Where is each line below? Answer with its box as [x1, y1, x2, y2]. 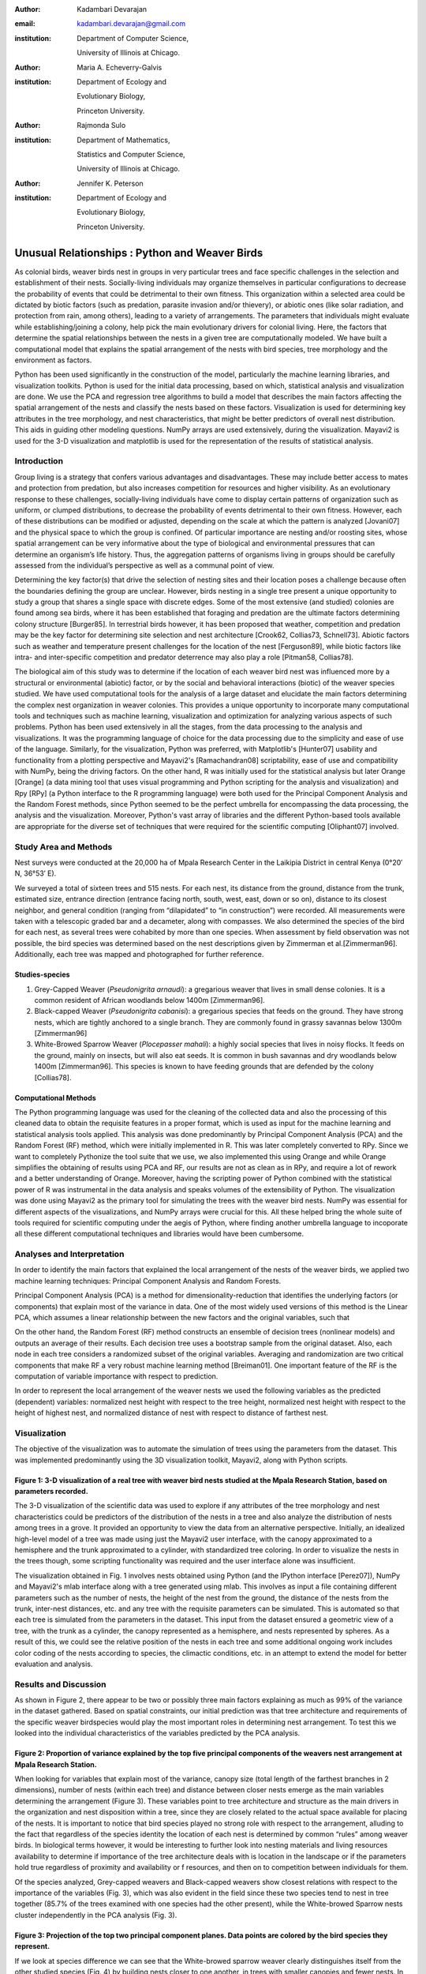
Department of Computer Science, [77, 33, 189, 43]
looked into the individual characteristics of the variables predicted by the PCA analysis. [14, 1728, 301, 1738]
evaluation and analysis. [14, 1659, 93, 1668]
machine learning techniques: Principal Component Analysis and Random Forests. [14, 1276, 282, 1285]
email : [14, 19, 35, 28]
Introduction [14, 456, 63, 467]
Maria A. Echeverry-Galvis [77, 62, 163, 72]
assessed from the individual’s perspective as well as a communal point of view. [14, 561, 275, 570]
